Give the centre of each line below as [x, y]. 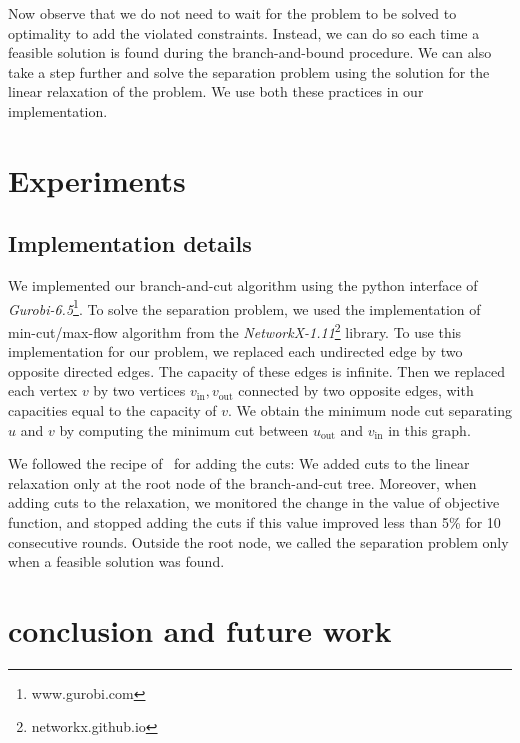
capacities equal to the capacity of [112, 410]
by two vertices [139, 390]
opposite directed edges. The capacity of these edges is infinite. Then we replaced [257, 370]
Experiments [97, 179]
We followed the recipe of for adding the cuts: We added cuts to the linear [239, 463]
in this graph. [429, 429]
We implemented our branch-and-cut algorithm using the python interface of [243, 285]
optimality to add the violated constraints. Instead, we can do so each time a [244, 32]
